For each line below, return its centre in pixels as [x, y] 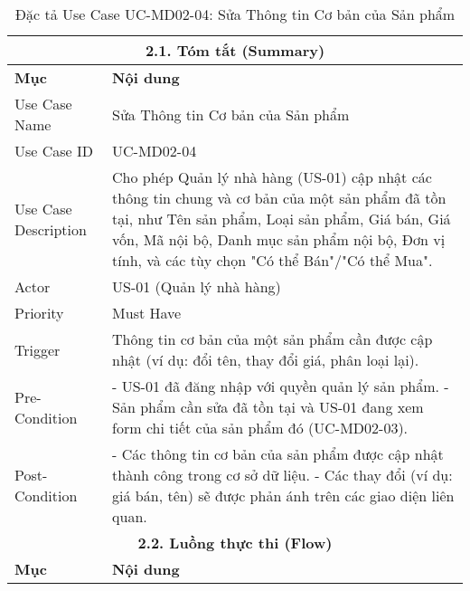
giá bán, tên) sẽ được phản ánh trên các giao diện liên [283, 496]
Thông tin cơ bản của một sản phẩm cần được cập [273, 339]
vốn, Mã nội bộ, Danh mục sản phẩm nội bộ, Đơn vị [279, 239]
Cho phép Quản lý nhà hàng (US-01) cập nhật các [272, 177]
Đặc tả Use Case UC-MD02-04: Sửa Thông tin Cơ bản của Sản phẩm [235, 14]
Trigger [38, 349]
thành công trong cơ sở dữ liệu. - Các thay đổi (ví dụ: [282, 475]
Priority [39, 313]
